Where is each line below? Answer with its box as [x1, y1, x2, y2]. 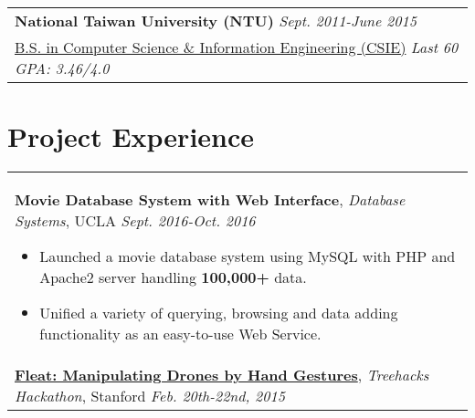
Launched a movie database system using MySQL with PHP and [39, 246, 456, 267]
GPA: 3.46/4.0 [15, 57, 110, 78]
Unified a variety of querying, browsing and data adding [39, 302, 398, 324]
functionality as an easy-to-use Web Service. [39, 323, 322, 345]
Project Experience [7, 118, 255, 155]
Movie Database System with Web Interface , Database [15, 189, 406, 211]
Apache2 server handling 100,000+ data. [39, 266, 307, 288]
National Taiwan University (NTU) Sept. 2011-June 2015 [15, 10, 417, 31]
